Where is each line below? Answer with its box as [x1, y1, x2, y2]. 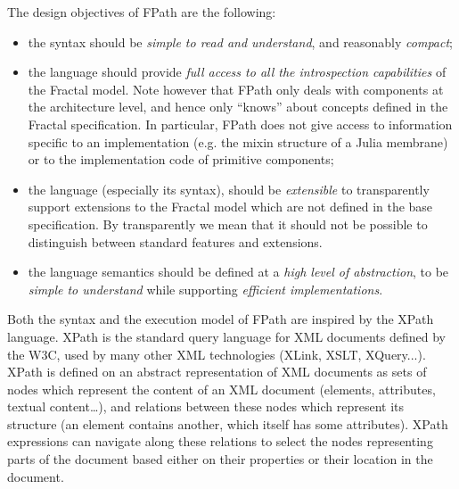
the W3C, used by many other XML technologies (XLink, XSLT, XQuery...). [7, 344, 426, 363]
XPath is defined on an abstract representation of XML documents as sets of [7, 362, 427, 381]
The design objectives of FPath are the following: [7, 3, 276, 21]
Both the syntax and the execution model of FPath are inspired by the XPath [7, 310, 434, 328]
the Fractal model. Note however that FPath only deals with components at [28, 79, 444, 98]
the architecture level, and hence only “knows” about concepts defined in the [28, 97, 448, 116]
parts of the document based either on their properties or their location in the [7, 450, 433, 468]
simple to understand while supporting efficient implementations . [28, 279, 383, 298]
